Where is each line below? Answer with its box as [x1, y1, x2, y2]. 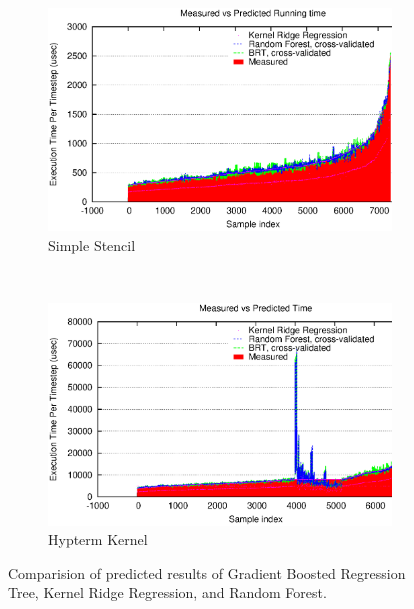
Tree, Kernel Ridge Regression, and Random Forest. [8, 582, 327, 603]
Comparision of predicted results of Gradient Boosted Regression [8, 562, 406, 583]
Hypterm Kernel [48, 529, 148, 550]
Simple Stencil [48, 234, 136, 255]
